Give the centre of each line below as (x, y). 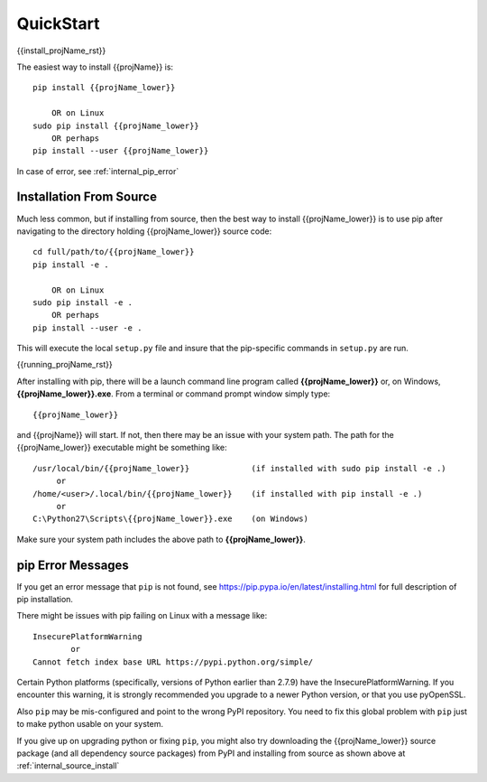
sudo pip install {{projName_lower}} (116, 126)
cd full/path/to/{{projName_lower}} (114, 252)
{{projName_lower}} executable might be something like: (122, 448)
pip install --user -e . (87, 328)
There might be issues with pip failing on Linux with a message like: (142, 616)
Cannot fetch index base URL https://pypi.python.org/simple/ (173, 662)
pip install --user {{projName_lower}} (121, 151)
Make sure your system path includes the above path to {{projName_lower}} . (161, 539)
